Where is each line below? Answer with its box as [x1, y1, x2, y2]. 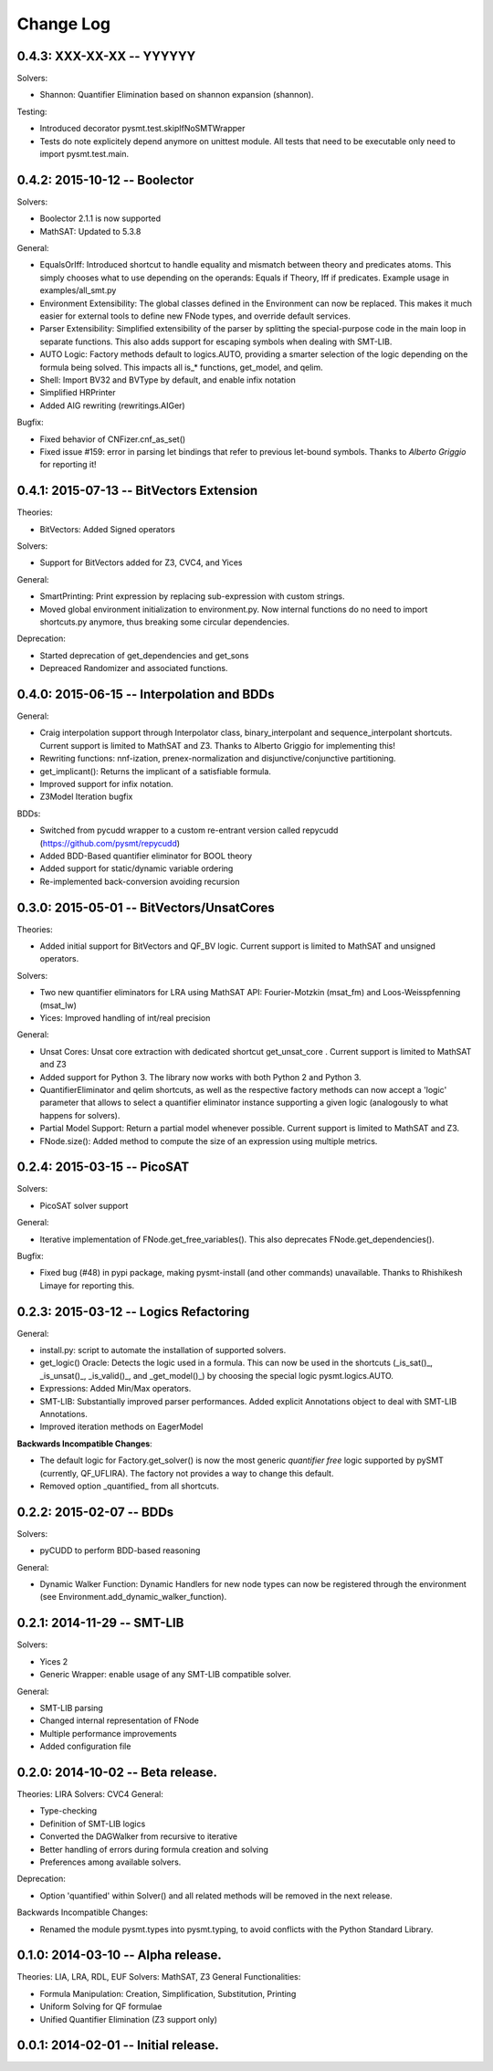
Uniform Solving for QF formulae [39, 2001, 163, 2013]
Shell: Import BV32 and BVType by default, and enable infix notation [39, 374, 296, 385]
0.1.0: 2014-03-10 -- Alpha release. [16, 1948, 223, 1963]
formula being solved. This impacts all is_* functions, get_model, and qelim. [39, 362, 323, 373]
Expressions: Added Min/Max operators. [39, 1383, 192, 1394]
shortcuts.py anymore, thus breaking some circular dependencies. [39, 616, 290, 627]
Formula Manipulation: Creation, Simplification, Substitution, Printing [39, 1988, 297, 1999]
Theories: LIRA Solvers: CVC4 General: [16, 1788, 163, 1799]
